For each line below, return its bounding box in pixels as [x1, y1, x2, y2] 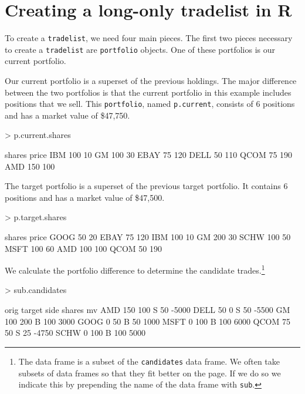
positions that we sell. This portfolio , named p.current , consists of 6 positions [5, 97, 295, 110]
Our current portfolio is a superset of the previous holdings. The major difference [5, 75, 297, 87]
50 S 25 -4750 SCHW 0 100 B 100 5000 [5, 326, 146, 339]
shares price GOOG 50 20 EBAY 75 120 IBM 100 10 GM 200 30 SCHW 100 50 [5, 231, 291, 243]
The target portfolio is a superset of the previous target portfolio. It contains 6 [5, 180, 288, 192]
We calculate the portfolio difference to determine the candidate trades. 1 [5, 262, 265, 276]
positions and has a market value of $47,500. [5, 191, 165, 203]
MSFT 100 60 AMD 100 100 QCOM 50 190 [5, 242, 162, 254]
